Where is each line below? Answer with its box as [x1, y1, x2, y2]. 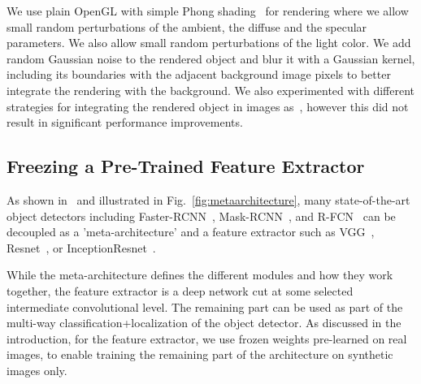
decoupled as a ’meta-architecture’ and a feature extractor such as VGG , [7, 223, 375, 240]
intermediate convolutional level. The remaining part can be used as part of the [7, 298, 403, 315]
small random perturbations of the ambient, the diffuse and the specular [7, 18, 367, 35]
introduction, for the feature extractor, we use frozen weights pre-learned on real [7, 330, 407, 347]
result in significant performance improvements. [7, 114, 243, 131]
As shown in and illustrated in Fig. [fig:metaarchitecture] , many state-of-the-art [7, 191, 410, 208]
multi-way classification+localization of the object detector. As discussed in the [7, 314, 401, 331]
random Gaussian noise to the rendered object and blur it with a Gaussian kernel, [7, 50, 415, 67]
